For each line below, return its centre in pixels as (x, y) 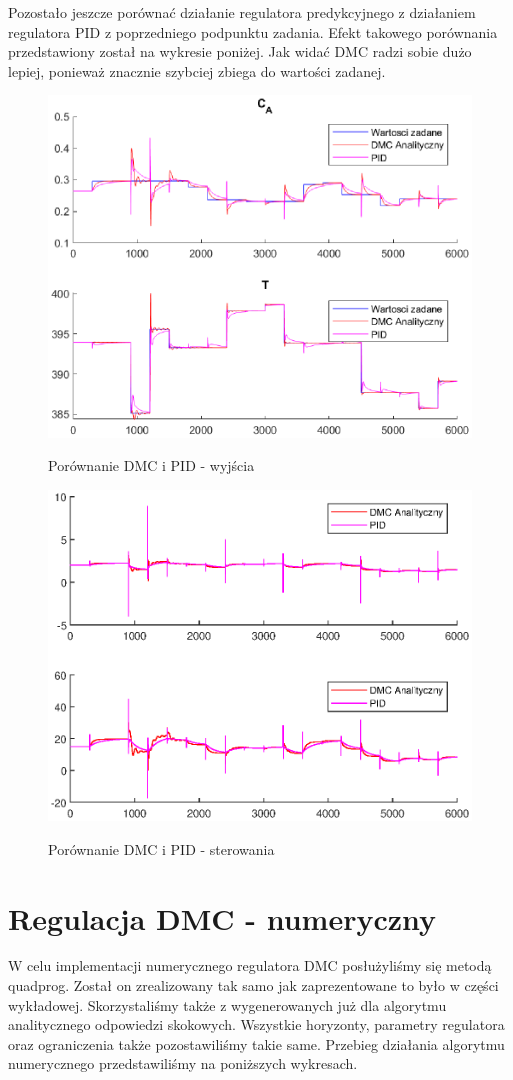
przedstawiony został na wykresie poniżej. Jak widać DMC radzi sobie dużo (240, 51)
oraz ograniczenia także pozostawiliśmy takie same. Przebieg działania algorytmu (256, 1043)
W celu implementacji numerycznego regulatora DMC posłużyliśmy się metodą (250, 965)
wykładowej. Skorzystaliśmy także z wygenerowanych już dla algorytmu (227, 1004)
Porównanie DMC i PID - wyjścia (151, 465)
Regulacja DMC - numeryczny (222, 917)
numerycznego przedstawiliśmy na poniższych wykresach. (183, 1063)
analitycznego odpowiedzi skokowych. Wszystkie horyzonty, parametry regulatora (256, 1024)
